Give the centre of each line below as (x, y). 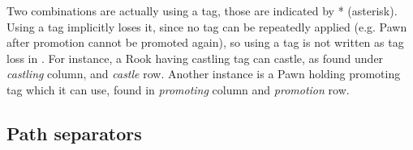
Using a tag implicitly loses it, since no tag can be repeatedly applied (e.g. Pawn (207, 26)
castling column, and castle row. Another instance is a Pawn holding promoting (204, 74)
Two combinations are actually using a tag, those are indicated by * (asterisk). (202, 10)
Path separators (74, 133)
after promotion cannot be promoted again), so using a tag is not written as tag (205, 42)
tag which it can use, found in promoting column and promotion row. (178, 89)
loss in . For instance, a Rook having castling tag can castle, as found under (195, 58)
